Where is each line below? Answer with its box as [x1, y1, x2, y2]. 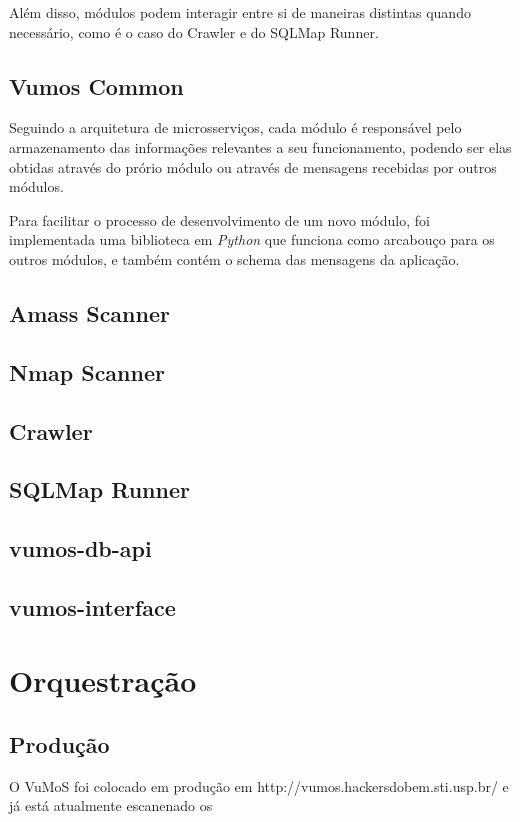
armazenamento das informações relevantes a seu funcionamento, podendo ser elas [9, 136, 512, 157]
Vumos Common [9, 70, 184, 101]
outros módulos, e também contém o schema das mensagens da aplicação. [9, 248, 460, 269]
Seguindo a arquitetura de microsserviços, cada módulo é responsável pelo [9, 117, 462, 138]
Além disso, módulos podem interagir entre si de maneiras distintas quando [9, 2, 471, 22]
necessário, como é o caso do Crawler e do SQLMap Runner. [9, 21, 379, 42]
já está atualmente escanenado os [9, 795, 213, 816]
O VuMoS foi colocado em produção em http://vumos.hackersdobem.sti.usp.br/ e [9, 775, 509, 796]
